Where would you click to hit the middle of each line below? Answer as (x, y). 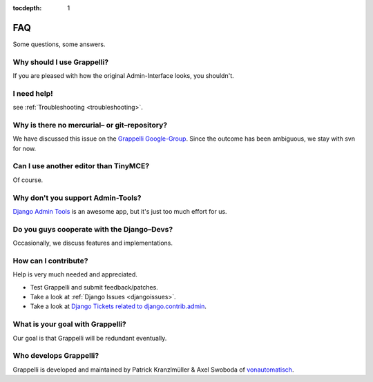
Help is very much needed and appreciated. (75, 274)
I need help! (33, 93)
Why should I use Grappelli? (61, 62)
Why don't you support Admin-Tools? (77, 198)
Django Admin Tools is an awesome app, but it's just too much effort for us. (120, 211)
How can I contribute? (50, 261)
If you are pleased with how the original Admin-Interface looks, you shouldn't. (123, 76)
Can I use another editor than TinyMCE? (81, 166)
